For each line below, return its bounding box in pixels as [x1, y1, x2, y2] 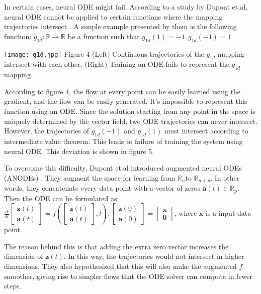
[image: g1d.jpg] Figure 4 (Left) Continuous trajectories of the [4, 48, 204, 59]
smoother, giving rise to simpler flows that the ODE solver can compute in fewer [4, 270, 253, 281]
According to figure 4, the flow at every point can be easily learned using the [4, 86, 241, 96]
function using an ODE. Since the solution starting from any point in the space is [4, 105, 255, 116]
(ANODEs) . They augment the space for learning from [4, 172, 176, 183]
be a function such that [67, 31, 140, 41]
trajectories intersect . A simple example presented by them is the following [4, 21, 237, 32]
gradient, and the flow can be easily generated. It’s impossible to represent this [4, 96, 247, 106]
